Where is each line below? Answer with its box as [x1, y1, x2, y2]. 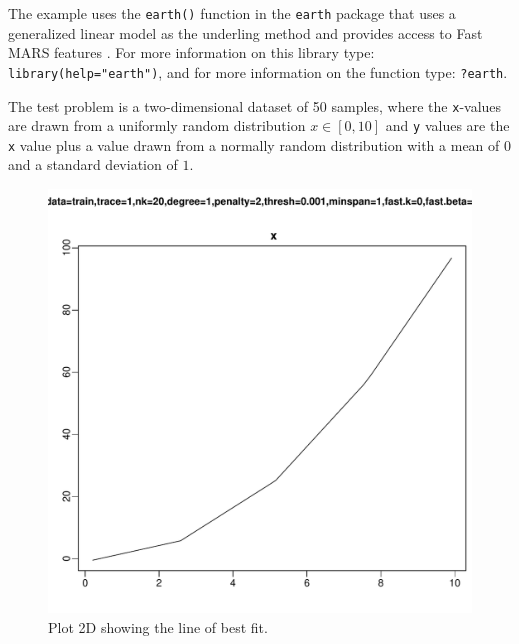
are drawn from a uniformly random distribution [8, 115, 306, 136]
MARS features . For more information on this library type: [8, 42, 375, 63]
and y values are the [385, 115, 510, 136]
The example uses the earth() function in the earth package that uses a [8, 3, 456, 23]
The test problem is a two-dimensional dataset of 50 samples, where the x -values [8, 95, 502, 116]
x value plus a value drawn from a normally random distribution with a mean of [8, 134, 500, 155]
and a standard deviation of [8, 154, 178, 175]
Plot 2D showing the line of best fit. [48, 616, 268, 637]
